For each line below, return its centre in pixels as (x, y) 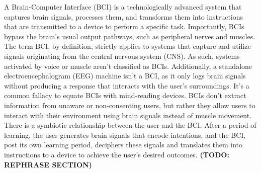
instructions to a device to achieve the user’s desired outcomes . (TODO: (117, 154)
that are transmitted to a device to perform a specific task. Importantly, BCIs (124, 26)
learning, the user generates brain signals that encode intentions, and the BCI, (125, 135)
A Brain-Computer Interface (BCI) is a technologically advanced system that (123, 7)
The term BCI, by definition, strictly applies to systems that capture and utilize (127, 46)
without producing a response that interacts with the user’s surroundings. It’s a (127, 85)
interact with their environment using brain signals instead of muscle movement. (128, 115)
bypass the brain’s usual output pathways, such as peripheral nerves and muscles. (130, 36)
